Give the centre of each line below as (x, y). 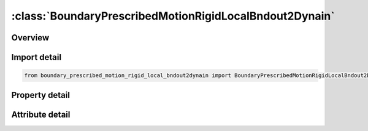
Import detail (36, 57)
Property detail (41, 95)
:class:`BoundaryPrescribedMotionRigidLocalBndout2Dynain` (173, 16)
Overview (30, 38)
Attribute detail (41, 114)
